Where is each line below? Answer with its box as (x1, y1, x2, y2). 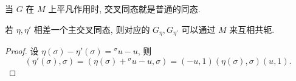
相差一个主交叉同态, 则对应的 (33, 23, 150, 35)
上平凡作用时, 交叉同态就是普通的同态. (48, 2, 201, 15)
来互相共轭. (229, 23, 275, 35)
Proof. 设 (5, 44, 39, 57)
